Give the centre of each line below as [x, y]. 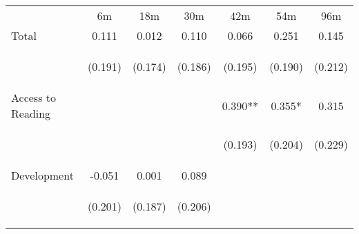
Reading [31, 113]
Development [42, 175]
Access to [34, 97]
